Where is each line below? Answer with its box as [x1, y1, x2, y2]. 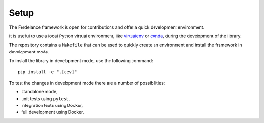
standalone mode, [21, 89, 58, 95]
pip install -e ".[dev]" [18, 69, 77, 75]
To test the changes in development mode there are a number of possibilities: [9, 80, 165, 86]
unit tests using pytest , [21, 95, 70, 102]
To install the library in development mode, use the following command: [9, 58, 154, 64]
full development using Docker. [21, 109, 84, 115]
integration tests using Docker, [21, 103, 83, 108]
